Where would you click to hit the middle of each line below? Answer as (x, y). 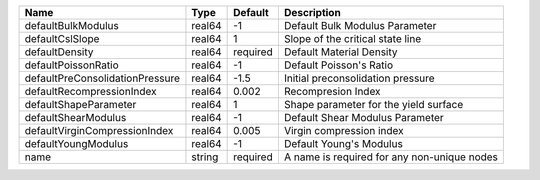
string (205, 157)
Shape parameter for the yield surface (373, 104)
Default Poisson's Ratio (338, 65)
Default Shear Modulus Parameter (363, 117)
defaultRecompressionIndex (90, 91)
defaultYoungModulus (76, 143)
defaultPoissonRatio (71, 65)
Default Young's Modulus (343, 143)
